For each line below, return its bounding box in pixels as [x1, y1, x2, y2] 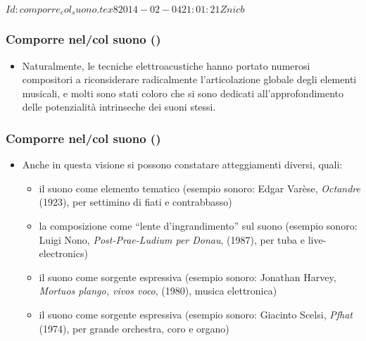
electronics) [39, 246, 88, 261]
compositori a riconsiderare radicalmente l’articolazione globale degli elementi [22, 72, 357, 87]
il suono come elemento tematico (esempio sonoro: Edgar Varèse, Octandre [39, 180, 360, 195]
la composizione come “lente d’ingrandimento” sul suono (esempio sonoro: [39, 218, 358, 233]
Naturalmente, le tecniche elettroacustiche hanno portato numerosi [22, 58, 310, 73]
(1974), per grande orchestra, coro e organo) [39, 321, 229, 335]
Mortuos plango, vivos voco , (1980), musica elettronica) [39, 283, 277, 298]
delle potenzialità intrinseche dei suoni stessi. [22, 99, 216, 114]
